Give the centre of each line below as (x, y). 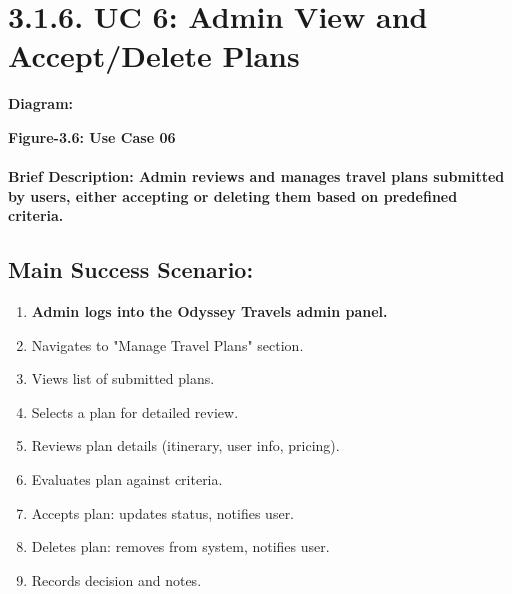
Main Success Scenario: (131, 269)
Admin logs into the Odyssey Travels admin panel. (209, 311)
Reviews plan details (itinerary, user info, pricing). (185, 445)
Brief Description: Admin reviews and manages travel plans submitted (256, 176)
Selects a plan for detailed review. (135, 411)
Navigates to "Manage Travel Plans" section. (167, 344)
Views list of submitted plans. (123, 378)
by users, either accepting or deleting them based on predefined (233, 195)
